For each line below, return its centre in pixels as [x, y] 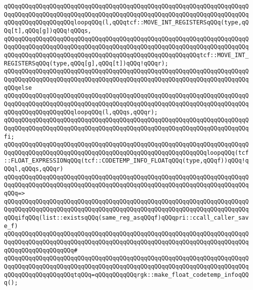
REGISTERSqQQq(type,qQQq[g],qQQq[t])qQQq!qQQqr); [86, 63]
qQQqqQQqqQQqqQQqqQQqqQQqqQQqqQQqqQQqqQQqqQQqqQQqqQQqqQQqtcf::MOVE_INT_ [126, 55]
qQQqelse [18, 88]
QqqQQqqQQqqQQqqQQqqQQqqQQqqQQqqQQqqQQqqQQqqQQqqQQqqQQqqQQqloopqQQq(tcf [126, 153]
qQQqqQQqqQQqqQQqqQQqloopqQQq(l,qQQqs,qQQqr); [81, 112]
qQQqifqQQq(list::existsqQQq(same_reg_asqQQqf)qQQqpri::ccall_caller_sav [126, 218]
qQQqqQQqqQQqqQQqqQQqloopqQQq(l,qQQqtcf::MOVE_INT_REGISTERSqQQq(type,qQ [126, 23]
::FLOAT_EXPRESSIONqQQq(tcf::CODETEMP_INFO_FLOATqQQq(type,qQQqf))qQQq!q [126, 161]
